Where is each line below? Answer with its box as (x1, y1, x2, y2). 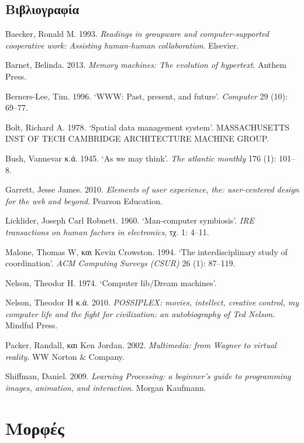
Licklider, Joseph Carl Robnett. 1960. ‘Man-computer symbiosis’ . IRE (5, 214, 254, 226)
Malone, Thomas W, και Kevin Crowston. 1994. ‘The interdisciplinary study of (5, 245, 288, 257)
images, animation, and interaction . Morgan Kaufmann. (5, 381, 206, 393)
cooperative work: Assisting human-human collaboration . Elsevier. (5, 39, 239, 51)
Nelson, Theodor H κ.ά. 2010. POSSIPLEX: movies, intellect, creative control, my (5, 296, 299, 308)
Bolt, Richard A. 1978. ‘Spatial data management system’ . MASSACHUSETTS (5, 121, 290, 133)
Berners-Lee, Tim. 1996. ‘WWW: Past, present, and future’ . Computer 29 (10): (5, 90, 288, 102)
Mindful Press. (5, 319, 58, 331)
